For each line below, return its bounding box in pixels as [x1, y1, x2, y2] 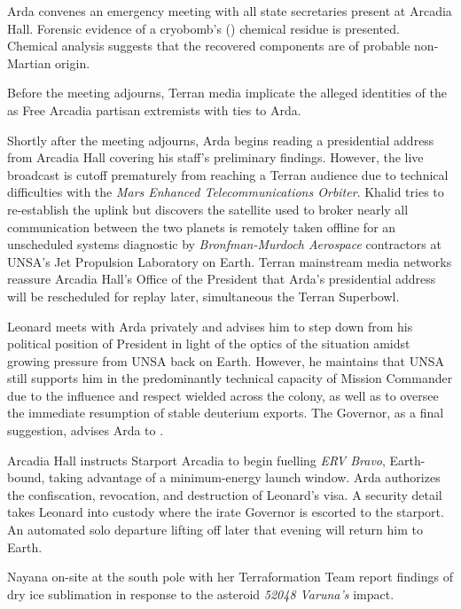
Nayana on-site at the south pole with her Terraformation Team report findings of [7, 567, 453, 586]
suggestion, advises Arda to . [7, 421, 164, 440]
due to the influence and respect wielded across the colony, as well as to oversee [7, 386, 439, 404]
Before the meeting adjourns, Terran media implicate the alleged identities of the [7, 83, 447, 102]
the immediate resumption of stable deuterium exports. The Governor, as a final [7, 403, 444, 422]
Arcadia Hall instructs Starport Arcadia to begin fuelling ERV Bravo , [7, 450, 386, 469]
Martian [7, 53, 51, 72]
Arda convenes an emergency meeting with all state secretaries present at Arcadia [7, 2, 452, 20]
